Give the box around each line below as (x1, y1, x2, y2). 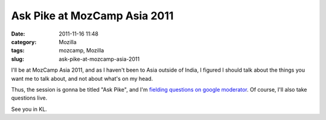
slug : (11, 55, 24, 63)
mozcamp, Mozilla (59, 47, 104, 54)
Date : (11, 30, 25, 37)
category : (11, 38, 37, 45)
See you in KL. (11, 106, 48, 113)
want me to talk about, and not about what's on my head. (11, 75, 153, 82)
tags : (11, 47, 25, 54)
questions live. (11, 94, 48, 102)
